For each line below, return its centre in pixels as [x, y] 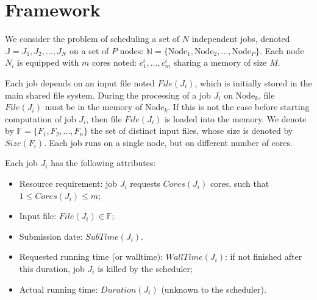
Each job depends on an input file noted [80, 82]
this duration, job [52, 269]
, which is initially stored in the [253, 82]
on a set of [89, 50]
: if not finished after [263, 256]
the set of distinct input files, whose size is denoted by [192, 131]
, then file [104, 118]
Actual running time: [59, 289]
